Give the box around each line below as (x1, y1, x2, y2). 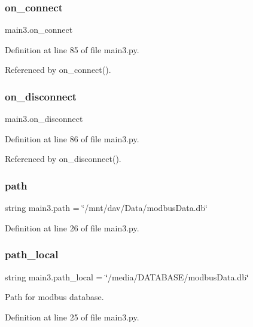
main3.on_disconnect (5, 112, 83, 125)
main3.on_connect (5, 23, 73, 36)
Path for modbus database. (5, 291, 104, 303)
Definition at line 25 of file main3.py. (5, 310, 139, 323)
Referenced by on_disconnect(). (5, 152, 121, 165)
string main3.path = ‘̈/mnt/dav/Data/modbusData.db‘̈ (5, 201, 208, 214)
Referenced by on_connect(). (5, 63, 111, 76)
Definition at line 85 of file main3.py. (5, 43, 139, 56)
